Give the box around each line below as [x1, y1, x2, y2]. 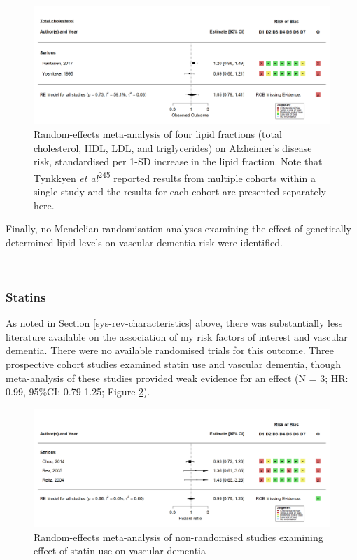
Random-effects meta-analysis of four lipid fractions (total [34, 126, 282, 141]
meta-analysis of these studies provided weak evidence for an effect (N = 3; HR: [6, 370, 349, 385]
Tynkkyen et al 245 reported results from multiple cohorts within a [34, 168, 316, 185]
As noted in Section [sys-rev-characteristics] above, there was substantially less [6, 316, 343, 330]
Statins [6, 288, 46, 305]
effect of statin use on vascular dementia [34, 543, 206, 558]
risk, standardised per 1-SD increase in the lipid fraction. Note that [34, 154, 323, 169]
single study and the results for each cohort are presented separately [34, 183, 326, 198]
